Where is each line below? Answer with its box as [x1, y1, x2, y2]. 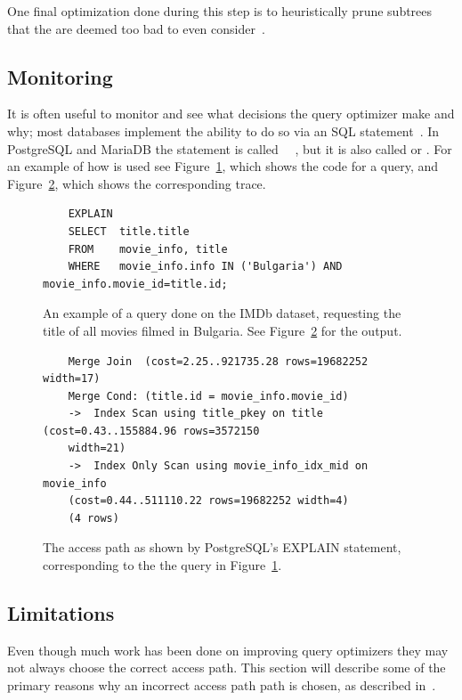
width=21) [68, 442, 126, 455]
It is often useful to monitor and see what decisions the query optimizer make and [7, 104, 455, 123]
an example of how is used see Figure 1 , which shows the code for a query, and [7, 157, 439, 175]
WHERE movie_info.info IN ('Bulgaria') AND [68, 260, 343, 273]
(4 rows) [68, 511, 119, 525]
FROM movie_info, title [68, 242, 228, 256]
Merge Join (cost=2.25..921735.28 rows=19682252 [68, 354, 369, 368]
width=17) [43, 372, 101, 386]
